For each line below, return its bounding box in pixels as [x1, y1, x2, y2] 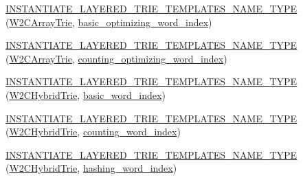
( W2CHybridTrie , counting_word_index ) [5, 124, 181, 139]
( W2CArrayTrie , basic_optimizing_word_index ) [5, 14, 212, 29]
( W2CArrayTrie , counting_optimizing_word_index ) [5, 51, 227, 65]
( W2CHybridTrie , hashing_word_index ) [5, 161, 177, 175]
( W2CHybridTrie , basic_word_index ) [5, 87, 166, 102]
